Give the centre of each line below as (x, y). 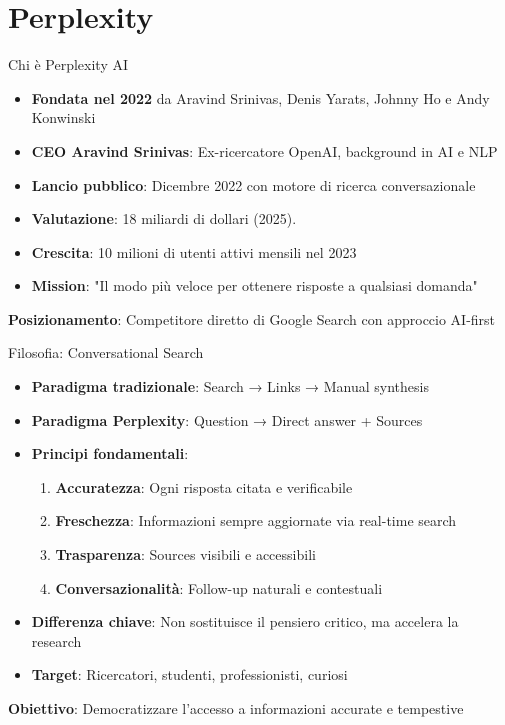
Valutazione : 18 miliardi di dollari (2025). (164, 218)
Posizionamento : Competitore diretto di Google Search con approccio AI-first (252, 318)
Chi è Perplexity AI (68, 64)
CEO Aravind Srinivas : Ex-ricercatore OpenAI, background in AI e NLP (264, 150)
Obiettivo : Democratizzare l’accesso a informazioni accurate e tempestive (236, 708)
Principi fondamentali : (110, 453)
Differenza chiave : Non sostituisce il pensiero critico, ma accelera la (245, 621)
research (56, 640)
